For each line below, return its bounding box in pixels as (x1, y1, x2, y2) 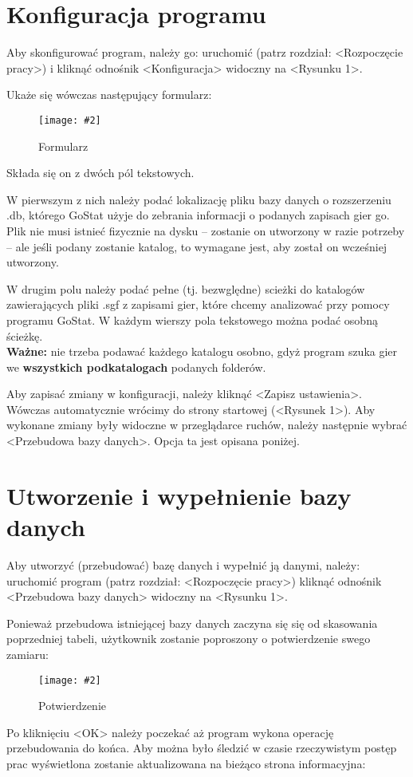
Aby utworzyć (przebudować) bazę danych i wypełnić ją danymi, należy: (6, 556, 360, 573)
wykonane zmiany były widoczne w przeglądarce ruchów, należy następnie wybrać (6, 416, 407, 433)
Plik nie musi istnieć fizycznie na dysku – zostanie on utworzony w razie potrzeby (6, 222, 405, 239)
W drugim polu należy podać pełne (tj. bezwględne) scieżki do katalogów (6, 280, 365, 297)
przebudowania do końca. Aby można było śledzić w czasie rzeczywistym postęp (6, 740, 397, 756)
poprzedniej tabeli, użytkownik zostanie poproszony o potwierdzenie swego (6, 630, 371, 647)
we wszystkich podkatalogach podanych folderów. (6, 358, 266, 375)
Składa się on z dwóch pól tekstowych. (6, 164, 195, 181)
